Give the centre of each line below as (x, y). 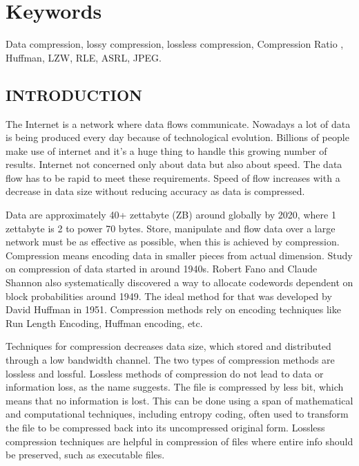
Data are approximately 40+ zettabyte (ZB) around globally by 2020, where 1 (171, 215)
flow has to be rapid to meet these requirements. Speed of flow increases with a (173, 177)
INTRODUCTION (74, 94)
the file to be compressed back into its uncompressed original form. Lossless (165, 427)
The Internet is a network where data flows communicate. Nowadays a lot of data (178, 123)
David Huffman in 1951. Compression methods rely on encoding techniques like (173, 309)
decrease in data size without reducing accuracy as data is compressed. (155, 191)
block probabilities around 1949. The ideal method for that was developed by (169, 296)
